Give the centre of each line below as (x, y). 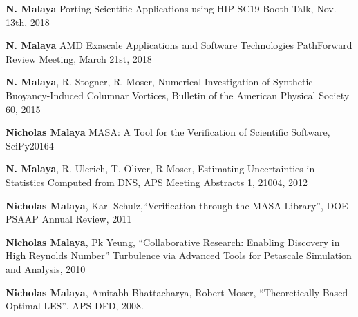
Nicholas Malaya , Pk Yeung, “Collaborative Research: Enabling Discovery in (173, 242)
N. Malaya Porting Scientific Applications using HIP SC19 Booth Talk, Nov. (171, 8)
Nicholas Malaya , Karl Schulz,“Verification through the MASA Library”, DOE (177, 205)
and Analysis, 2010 (46, 268)
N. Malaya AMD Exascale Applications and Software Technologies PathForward (179, 45)
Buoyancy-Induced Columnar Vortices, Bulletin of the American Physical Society (178, 95)
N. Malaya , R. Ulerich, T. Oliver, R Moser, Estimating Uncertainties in (160, 168)
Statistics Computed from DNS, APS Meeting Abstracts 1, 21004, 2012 (157, 182)
